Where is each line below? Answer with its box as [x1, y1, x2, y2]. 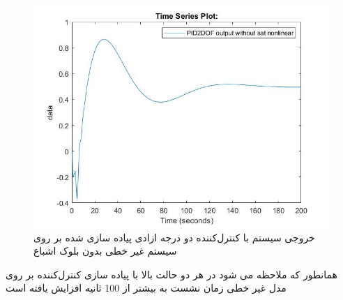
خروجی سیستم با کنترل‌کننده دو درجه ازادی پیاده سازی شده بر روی [33, 230, 315, 244]
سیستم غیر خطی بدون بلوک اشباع [33, 243, 177, 258]
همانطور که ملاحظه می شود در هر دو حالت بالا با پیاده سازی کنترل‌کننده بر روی [6, 267, 337, 281]
